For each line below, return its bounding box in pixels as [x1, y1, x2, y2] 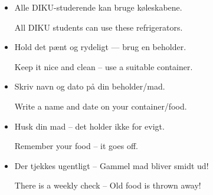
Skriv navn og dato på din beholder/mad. [14, 80, 165, 92]
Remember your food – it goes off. [14, 140, 138, 152]
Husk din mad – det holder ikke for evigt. [14, 120, 165, 132]
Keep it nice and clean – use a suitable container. [14, 60, 193, 72]
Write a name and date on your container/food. [14, 100, 187, 112]
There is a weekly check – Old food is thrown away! [14, 179, 201, 191]
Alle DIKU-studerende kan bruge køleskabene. [14, 1, 182, 13]
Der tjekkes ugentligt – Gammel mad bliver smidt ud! [14, 159, 209, 171]
